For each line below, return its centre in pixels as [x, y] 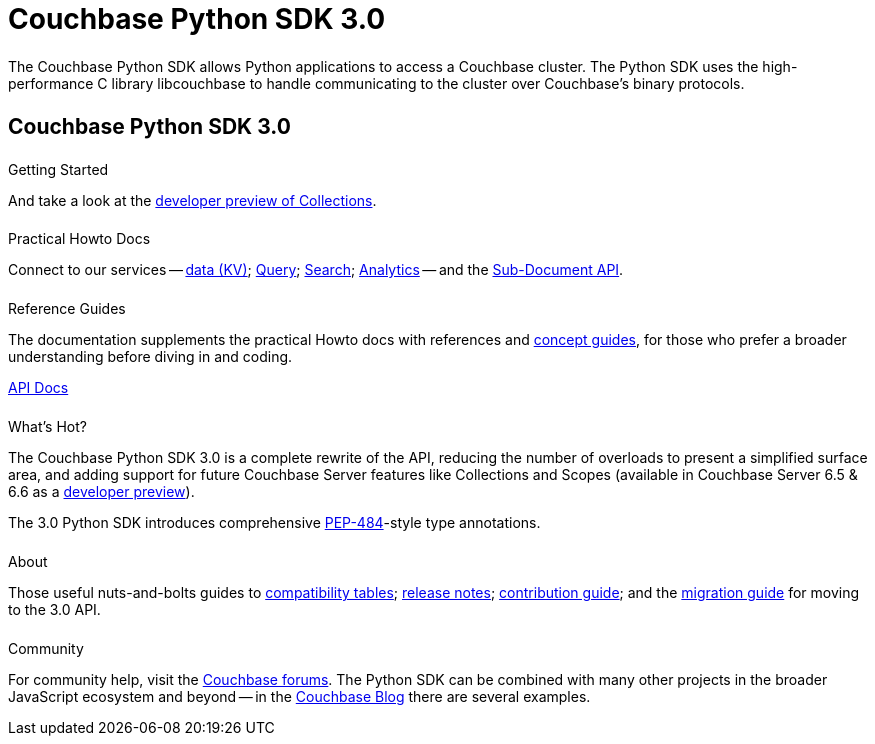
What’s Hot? [47, 427]
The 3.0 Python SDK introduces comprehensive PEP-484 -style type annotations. [274, 523]
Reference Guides [67, 309]
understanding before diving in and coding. [150, 357]
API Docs [38, 388]
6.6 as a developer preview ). [101, 492]
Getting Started [58, 169]
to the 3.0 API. [54, 609]
